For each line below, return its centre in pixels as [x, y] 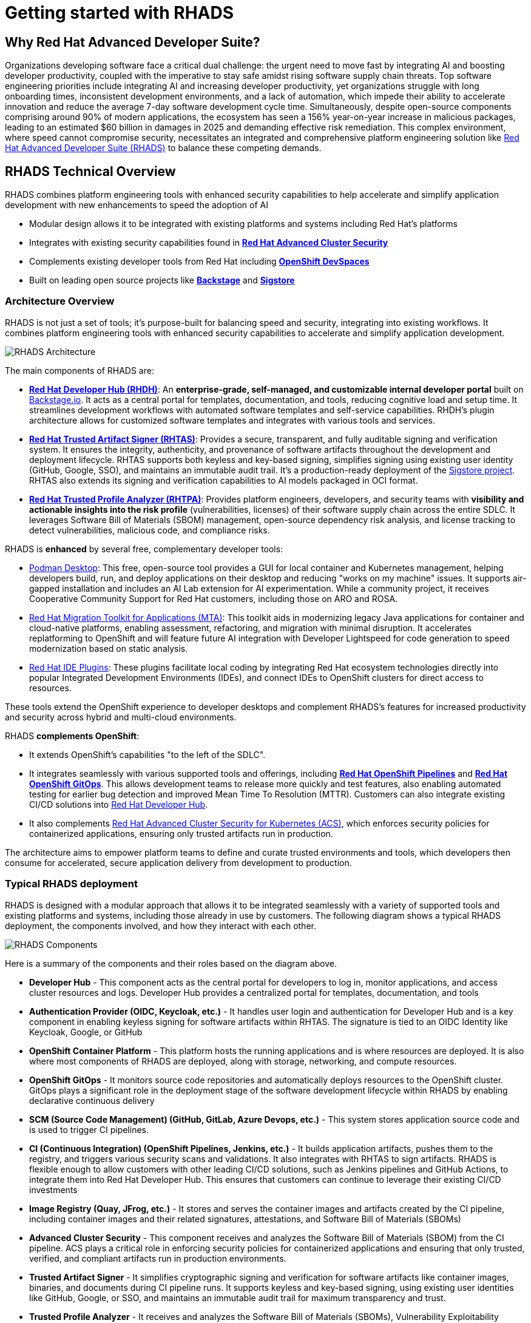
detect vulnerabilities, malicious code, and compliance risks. [150, 530]
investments [53, 1189]
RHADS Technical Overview [90, 171]
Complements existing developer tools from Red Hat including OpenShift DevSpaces [199, 262]
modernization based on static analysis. [109, 648]
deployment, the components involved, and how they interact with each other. [161, 925]
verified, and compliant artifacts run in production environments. [158, 1258]
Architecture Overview [60, 301]
